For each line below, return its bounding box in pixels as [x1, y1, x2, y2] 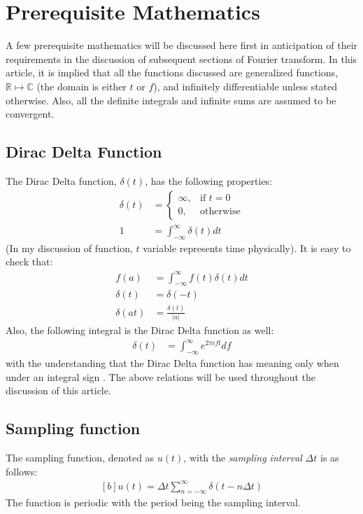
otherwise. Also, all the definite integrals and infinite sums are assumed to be [6, 92, 336, 107]
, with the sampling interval [183, 450, 302, 464]
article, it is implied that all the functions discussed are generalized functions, [6, 65, 339, 80]
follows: [6, 464, 38, 478]
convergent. [6, 106, 55, 121]
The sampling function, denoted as [6, 450, 155, 464]
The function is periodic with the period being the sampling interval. [6, 495, 301, 510]
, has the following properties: [145, 173, 272, 188]
